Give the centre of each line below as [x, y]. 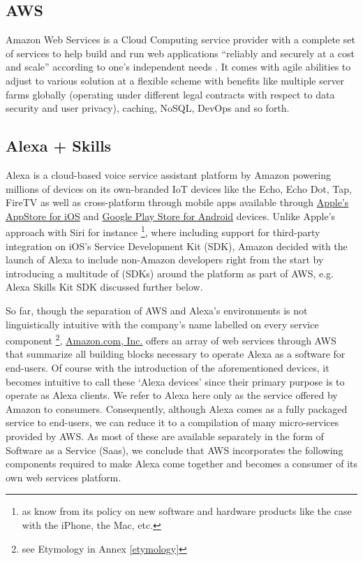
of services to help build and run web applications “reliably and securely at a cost [180, 53]
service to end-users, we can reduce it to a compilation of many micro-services [172, 422]
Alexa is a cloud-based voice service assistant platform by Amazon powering [169, 174]
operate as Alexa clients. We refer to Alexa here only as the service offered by [172, 395]
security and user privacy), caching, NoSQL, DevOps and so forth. [148, 108]
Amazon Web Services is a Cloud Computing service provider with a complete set [180, 39]
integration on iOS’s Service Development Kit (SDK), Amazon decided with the [177, 246]
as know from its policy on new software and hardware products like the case [187, 511]
